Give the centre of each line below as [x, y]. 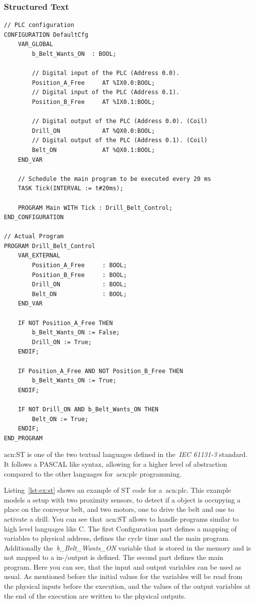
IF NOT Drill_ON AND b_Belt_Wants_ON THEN [88, 409]
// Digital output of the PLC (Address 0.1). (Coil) [120, 140]
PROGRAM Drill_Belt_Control [50, 246]
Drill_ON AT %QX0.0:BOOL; [93, 131]
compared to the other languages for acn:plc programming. [93, 473]
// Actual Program [34, 237]
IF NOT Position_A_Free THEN [65, 323]
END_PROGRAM [23, 438]
